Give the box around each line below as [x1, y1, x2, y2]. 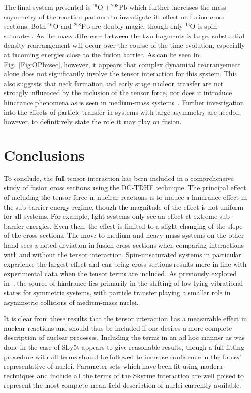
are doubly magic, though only [92, 21, 183, 31]
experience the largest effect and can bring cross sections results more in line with [4, 259, 247, 269]
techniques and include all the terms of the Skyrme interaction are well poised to [4, 370, 244, 380]
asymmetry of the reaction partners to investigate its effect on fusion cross [4, 11, 224, 21]
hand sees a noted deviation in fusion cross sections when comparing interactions [4, 240, 244, 250]
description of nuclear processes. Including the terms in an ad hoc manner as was [4, 332, 245, 342]
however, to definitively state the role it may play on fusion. [4, 116, 182, 126]
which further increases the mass [129, 2, 226, 12]
